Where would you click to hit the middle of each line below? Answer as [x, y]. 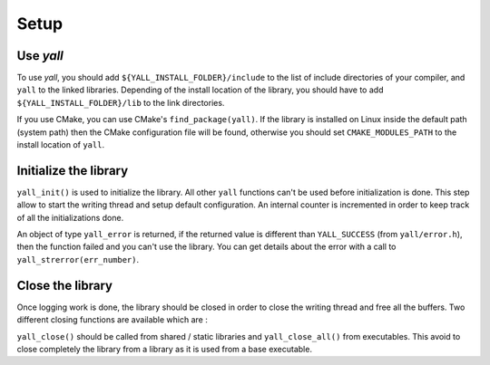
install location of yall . [60, 145]
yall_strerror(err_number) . [78, 259]
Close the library [65, 285]
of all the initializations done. [70, 217]
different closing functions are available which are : [112, 320]
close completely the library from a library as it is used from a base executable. [165, 349]
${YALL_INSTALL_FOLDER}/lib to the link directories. [121, 102]
